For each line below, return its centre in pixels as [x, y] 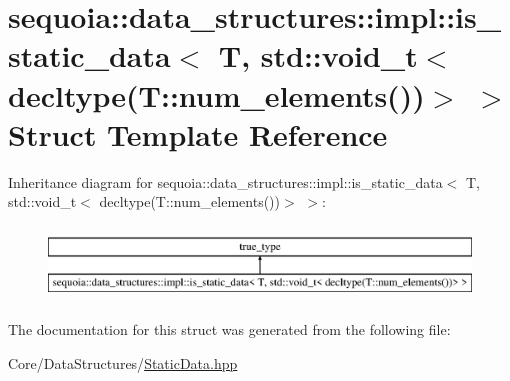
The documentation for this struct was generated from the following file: [229, 329]
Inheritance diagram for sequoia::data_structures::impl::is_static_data [225, 181]
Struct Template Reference [198, 133]
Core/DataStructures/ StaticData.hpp [123, 362]
